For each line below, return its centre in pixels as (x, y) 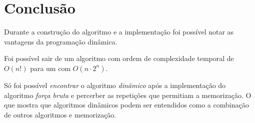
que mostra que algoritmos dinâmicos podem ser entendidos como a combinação (126, 105)
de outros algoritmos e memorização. (60, 114)
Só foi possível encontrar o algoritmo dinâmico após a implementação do (115, 85)
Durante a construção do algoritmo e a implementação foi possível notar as (119, 32)
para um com (50, 68)
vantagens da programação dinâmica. (61, 41)
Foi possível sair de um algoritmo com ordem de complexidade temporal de (119, 58)
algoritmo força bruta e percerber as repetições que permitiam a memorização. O (128, 95)
